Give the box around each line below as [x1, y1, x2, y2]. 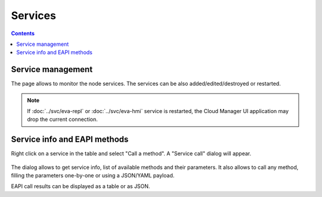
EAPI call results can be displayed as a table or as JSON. [11, 183, 150, 190]
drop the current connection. [27, 116, 98, 123]
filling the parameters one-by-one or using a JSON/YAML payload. [11, 172, 175, 179]
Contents [11, 30, 35, 37]
